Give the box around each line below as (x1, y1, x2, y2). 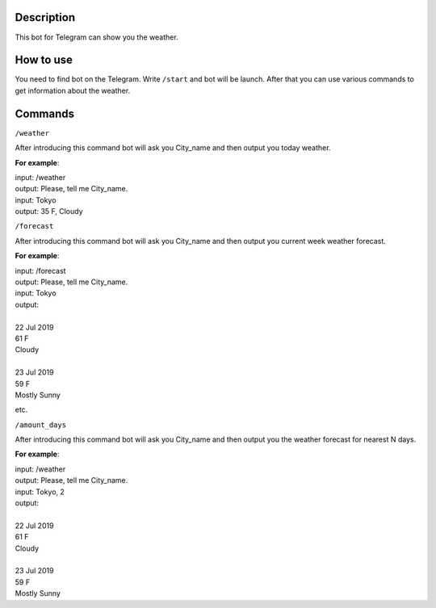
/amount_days (15, 420, 67, 430)
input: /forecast (15, 266, 66, 275)
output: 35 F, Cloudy (15, 207, 84, 216)
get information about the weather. (15, 86, 131, 95)
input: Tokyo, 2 (15, 487, 65, 497)
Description (15, 10, 76, 24)
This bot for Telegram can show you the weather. (15, 32, 178, 42)
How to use (15, 53, 73, 67)
